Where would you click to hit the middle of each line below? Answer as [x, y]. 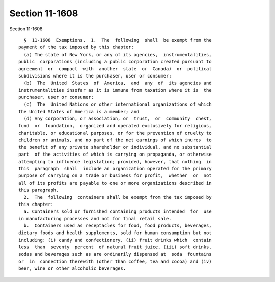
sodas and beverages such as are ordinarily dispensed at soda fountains [115, 254]
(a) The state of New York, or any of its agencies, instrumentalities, [118, 54]
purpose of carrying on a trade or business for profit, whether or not [115, 176]
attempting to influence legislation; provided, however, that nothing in [115, 161]
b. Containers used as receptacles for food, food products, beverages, [118, 226]
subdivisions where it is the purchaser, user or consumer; [95, 76]
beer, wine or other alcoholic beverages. [72, 268]
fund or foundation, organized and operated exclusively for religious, [115, 126]
